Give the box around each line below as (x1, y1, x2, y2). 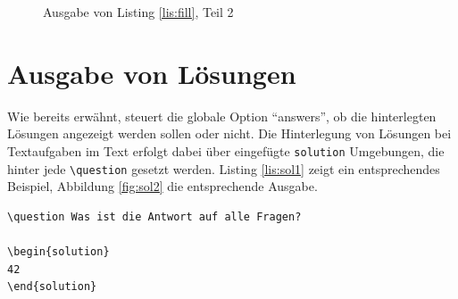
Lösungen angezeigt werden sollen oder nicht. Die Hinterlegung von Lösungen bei (7, 124, 452, 143)
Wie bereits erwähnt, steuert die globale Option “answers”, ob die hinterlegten (7, 106, 437, 125)
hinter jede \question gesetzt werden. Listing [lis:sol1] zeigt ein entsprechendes (7, 159, 440, 178)
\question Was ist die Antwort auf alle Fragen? (7, 210, 302, 223)
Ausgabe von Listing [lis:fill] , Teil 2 (43, 3, 234, 21)
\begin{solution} (7, 245, 110, 258)
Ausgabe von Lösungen (7, 54, 296, 91)
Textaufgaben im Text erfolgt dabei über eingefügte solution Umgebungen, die (7, 141, 445, 160)
